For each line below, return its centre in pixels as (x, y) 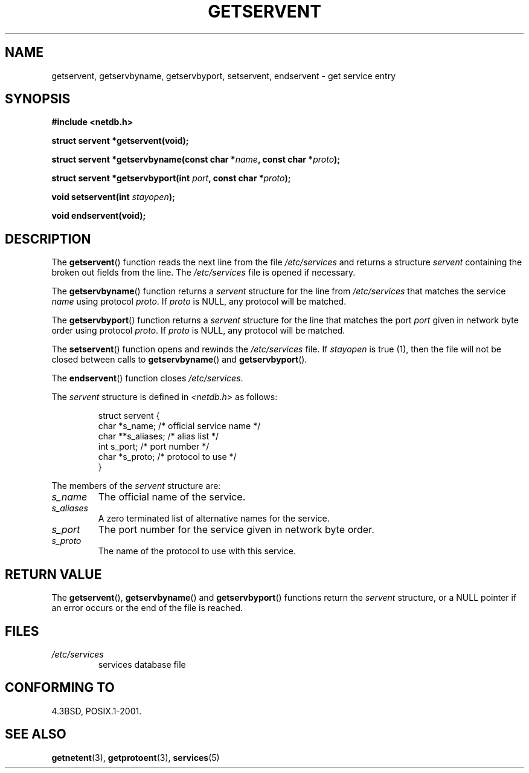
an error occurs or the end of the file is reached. (147, 608)
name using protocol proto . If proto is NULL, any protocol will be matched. (199, 302)
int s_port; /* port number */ (154, 447)
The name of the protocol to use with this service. (197, 551)
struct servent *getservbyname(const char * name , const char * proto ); (196, 160)
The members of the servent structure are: (136, 486)
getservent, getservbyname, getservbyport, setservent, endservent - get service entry (224, 76)
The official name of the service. (172, 497)
